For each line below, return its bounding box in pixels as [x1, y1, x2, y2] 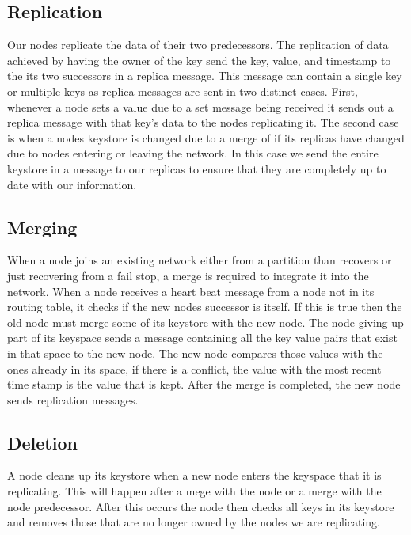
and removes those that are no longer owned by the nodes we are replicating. [7, 514, 380, 530]
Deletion [7, 430, 78, 454]
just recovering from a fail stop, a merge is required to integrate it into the [7, 267, 369, 283]
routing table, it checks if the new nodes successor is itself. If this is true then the [7, 298, 402, 315]
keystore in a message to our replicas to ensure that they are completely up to [7, 160, 386, 176]
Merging [7, 214, 78, 239]
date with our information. [7, 176, 137, 192]
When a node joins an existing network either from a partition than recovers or [7, 252, 392, 268]
